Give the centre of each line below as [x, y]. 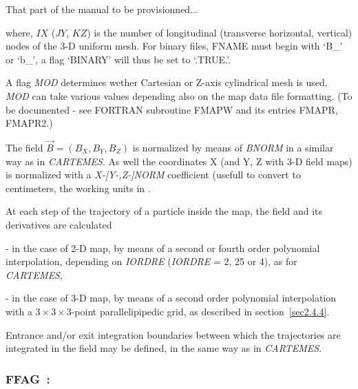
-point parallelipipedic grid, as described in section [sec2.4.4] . [200, 311]
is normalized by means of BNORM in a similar [233, 147]
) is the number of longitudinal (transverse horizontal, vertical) [220, 32]
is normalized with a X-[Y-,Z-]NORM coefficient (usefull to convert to [153, 175]
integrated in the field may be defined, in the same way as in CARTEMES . [164, 348]
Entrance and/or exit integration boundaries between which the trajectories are [173, 334]
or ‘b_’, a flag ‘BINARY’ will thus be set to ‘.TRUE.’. [118, 59]
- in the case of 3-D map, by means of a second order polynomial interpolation [171, 298]
